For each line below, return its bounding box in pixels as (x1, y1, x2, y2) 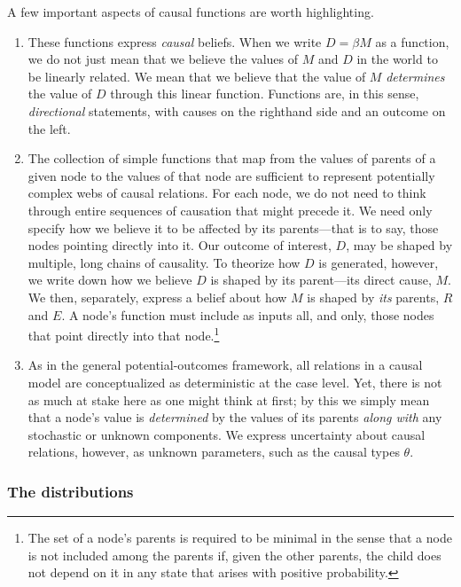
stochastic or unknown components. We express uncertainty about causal (27, 425, 426, 443)
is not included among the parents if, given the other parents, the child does (27, 545, 441, 564)
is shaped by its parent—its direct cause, (210, 270, 432, 289)
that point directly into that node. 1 (27, 324, 220, 344)
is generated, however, (318, 253, 439, 271)
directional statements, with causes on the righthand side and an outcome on (27, 101, 446, 120)
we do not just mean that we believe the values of (27, 50, 299, 68)
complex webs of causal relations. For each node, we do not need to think (27, 184, 426, 202)
